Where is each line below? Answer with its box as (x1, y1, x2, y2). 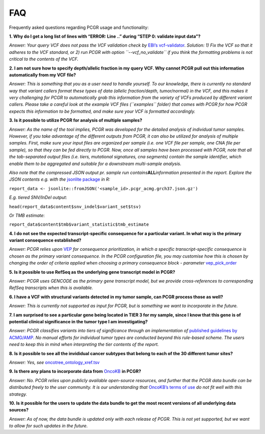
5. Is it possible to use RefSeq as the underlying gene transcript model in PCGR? (9, 269, 175, 275)
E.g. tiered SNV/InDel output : (9, 194, 67, 200)
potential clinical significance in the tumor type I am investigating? (9, 319, 148, 324)
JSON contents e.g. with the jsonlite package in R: (9, 176, 110, 182)
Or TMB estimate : (9, 212, 45, 218)
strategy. (9, 391, 27, 397)
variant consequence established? (9, 238, 81, 243)
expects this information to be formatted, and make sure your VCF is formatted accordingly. (9, 108, 196, 114)
